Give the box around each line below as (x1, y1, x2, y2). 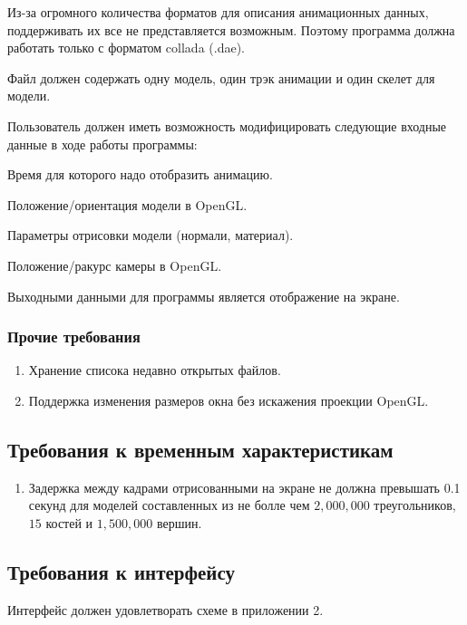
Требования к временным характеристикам (7, 435, 394, 463)
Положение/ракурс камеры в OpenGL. (7, 255, 222, 274)
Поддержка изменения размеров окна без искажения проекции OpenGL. (28, 390, 429, 409)
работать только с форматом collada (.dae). (7, 38, 245, 57)
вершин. (156, 513, 202, 532)
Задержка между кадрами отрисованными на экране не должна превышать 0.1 (28, 477, 461, 496)
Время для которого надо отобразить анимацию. (7, 165, 273, 184)
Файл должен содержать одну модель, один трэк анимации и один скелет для (7, 68, 435, 87)
